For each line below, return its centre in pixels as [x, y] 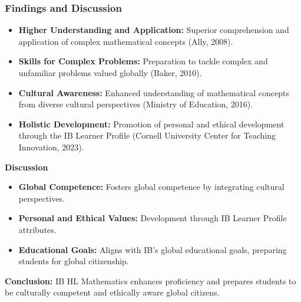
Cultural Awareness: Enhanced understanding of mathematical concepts [154, 92]
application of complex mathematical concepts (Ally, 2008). [126, 41]
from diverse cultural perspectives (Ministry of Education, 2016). [136, 104]
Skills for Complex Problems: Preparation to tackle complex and [143, 61]
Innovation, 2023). [51, 147]
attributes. [37, 229]
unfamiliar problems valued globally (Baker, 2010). [110, 73]
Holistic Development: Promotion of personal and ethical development [151, 124]
